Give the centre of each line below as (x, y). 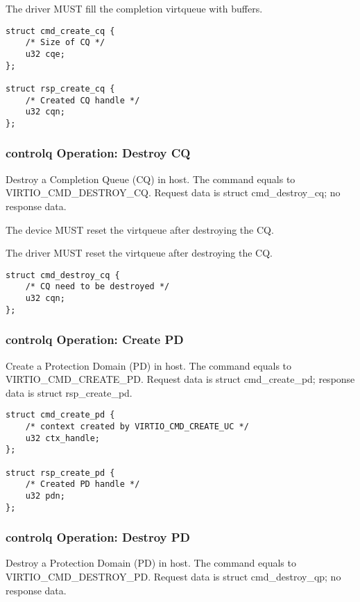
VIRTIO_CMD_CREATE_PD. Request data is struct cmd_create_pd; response (180, 379)
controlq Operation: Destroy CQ (98, 153)
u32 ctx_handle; (63, 438)
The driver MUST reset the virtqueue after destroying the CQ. (139, 253)
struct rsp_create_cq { (60, 88)
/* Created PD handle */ (83, 484)
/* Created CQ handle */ (83, 100)
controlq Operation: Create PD (95, 339)
